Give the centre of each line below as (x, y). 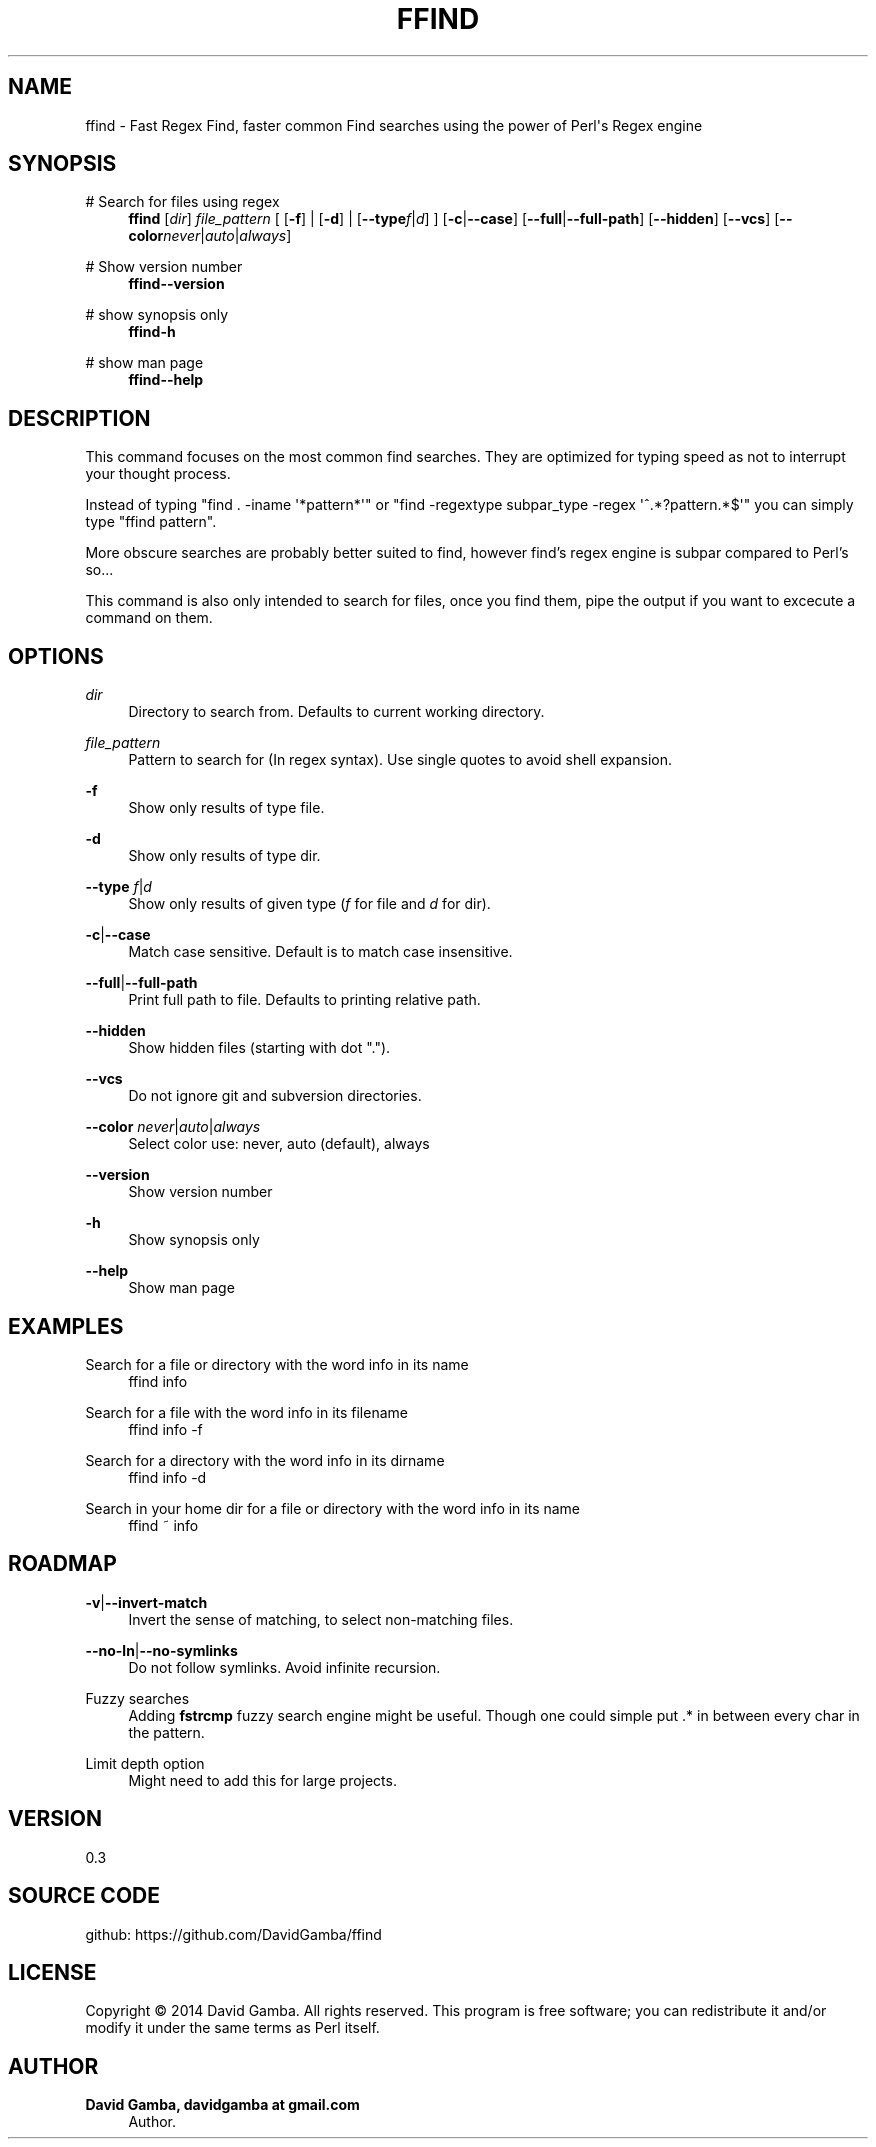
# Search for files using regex (182, 202)
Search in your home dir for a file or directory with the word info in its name (333, 1508)
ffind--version (176, 284)
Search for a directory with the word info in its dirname (265, 1460)
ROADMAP (62, 1564)
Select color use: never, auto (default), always (279, 1144)
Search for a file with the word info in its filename (246, 1412)
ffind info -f (165, 1429)
